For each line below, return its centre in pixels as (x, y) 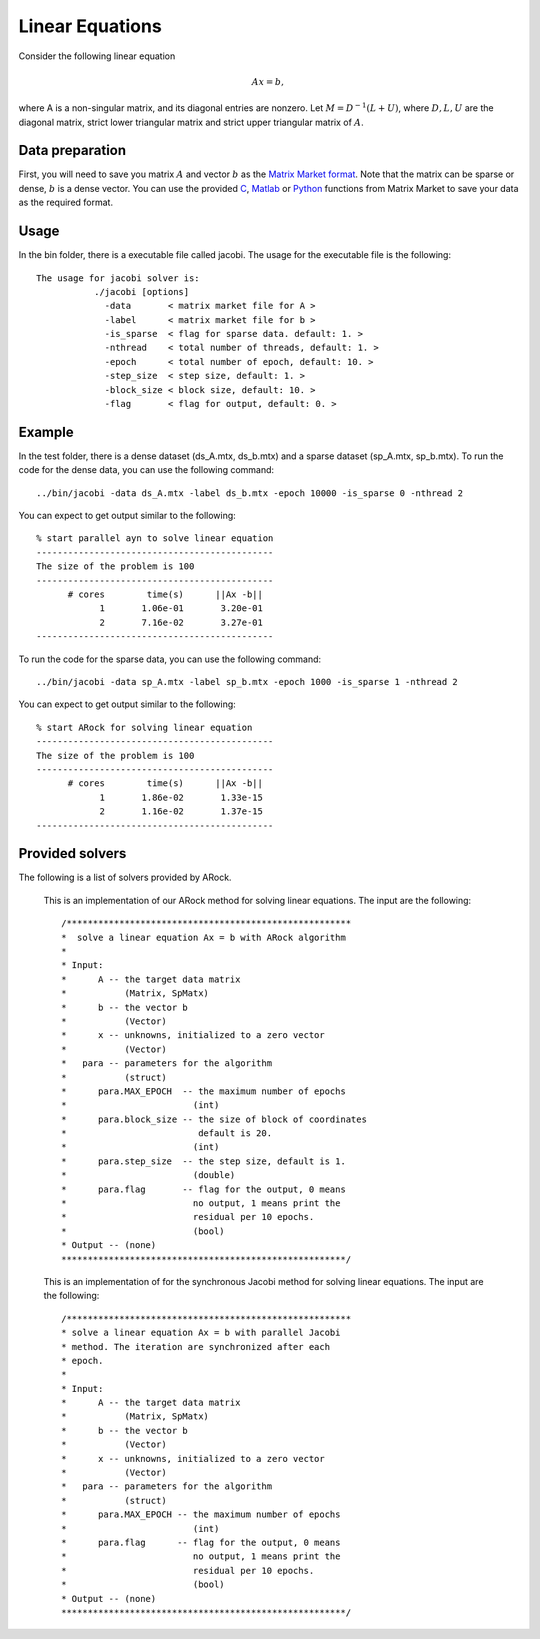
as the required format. (66, 202)
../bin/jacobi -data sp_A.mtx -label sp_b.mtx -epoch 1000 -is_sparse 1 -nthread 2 (247, 681)
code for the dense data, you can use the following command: (146, 470)
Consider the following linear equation (97, 56)
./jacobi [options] (141, 291)
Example (46, 431)
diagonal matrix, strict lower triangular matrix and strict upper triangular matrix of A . (191, 122)
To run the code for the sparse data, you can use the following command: (170, 659)
